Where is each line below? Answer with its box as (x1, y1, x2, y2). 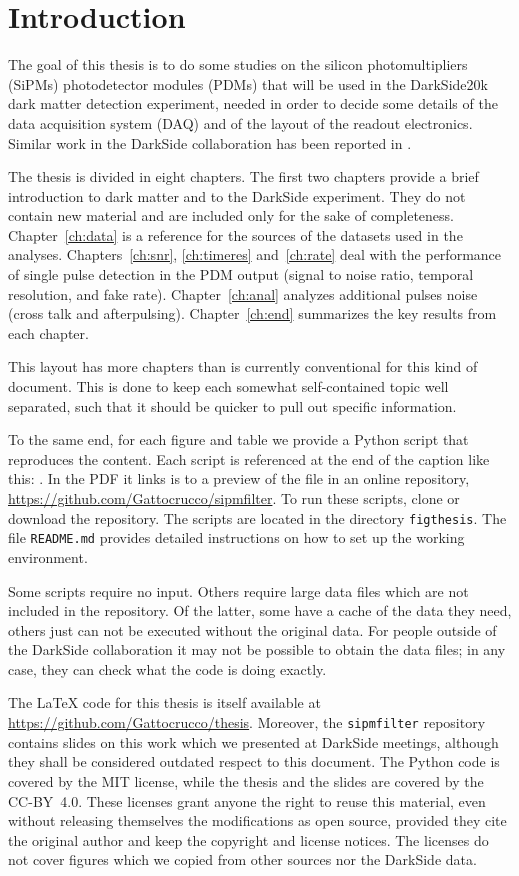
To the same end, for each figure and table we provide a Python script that (8, 429, 469, 450)
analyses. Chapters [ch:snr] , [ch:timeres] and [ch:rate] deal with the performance (8, 244, 502, 265)
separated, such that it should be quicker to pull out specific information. (8, 395, 457, 416)
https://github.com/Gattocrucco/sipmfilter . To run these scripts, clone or (8, 488, 460, 508)
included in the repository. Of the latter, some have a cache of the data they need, (8, 600, 512, 621)
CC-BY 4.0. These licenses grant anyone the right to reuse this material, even (8, 790, 486, 811)
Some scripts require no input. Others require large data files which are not (8, 580, 469, 601)
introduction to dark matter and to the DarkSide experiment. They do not (8, 185, 466, 206)
